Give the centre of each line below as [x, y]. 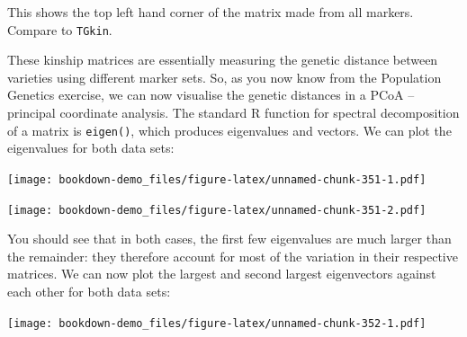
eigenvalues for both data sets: [91, 148]
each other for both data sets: [89, 291]
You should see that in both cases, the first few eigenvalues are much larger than [229, 239]
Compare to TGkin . [60, 29]
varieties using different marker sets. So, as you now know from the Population [225, 77]
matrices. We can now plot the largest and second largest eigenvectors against [222, 274]
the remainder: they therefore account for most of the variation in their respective [233, 256]
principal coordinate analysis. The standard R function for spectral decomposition [233, 113]
